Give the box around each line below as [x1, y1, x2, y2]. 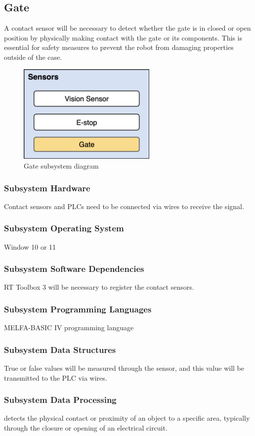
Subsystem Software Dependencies [4, 262, 144, 275]
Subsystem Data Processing [4, 393, 117, 406]
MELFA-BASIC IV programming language [4, 322, 134, 333]
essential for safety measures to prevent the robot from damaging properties [4, 42, 234, 52]
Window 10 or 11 [4, 241, 56, 252]
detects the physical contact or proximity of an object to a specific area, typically [4, 413, 250, 423]
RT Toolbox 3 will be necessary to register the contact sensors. [4, 282, 194, 292]
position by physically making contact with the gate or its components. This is [4, 32, 242, 43]
